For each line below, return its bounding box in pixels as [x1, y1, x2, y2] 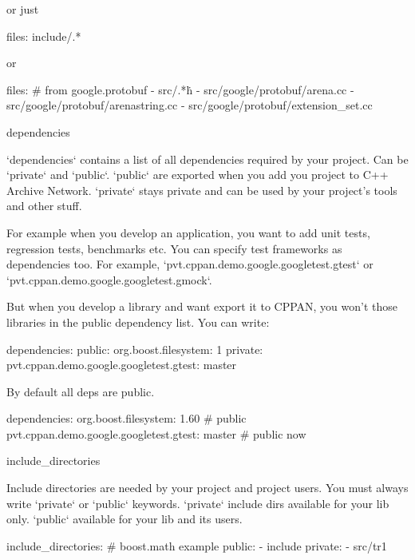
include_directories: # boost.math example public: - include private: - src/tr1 [6, 537, 387, 554]
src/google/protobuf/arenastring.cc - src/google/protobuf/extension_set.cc [6, 97, 373, 113]
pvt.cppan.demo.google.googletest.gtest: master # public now [6, 425, 306, 442]
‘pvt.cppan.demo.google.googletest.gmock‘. [6, 271, 212, 288]
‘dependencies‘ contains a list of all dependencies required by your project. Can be [6, 150, 409, 167]
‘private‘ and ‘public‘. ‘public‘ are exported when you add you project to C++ [6, 166, 389, 183]
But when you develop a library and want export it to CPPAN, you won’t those [6, 298, 398, 315]
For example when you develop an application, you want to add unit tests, [6, 224, 370, 240]
